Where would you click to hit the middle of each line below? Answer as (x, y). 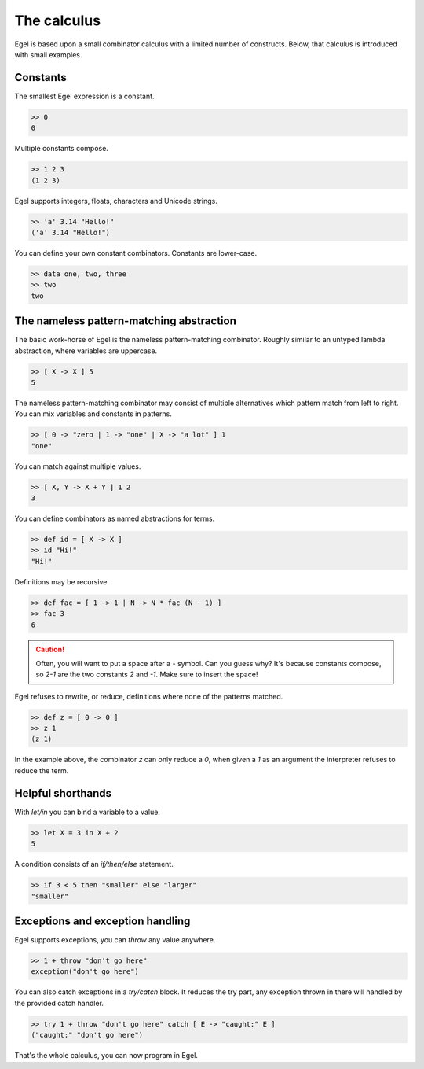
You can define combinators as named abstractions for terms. (115, 518)
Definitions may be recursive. (62, 581)
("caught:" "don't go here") (87, 1035)
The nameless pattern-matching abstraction (126, 321)
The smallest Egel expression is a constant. (84, 96)
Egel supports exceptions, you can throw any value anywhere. (115, 940)
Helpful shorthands (63, 793)
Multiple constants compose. (62, 149)
